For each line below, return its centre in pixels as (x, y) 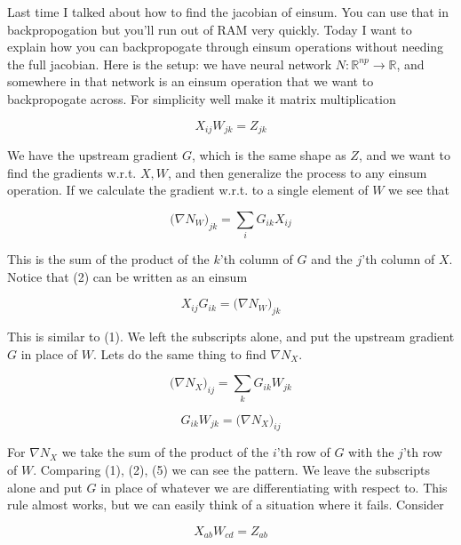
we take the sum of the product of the (165, 452)
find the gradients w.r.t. (72, 172)
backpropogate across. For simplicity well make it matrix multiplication (202, 98)
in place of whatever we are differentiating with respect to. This (274, 487)
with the (371, 452)
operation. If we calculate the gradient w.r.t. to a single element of (188, 190)
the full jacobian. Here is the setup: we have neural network (170, 64)
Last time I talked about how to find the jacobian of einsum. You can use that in (228, 12)
